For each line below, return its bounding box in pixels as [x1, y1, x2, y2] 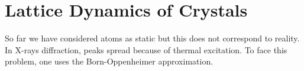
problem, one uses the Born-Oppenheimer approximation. [5, 55, 214, 67]
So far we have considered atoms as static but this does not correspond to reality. [5, 32, 300, 44]
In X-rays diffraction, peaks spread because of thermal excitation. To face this [5, 43, 287, 56]
